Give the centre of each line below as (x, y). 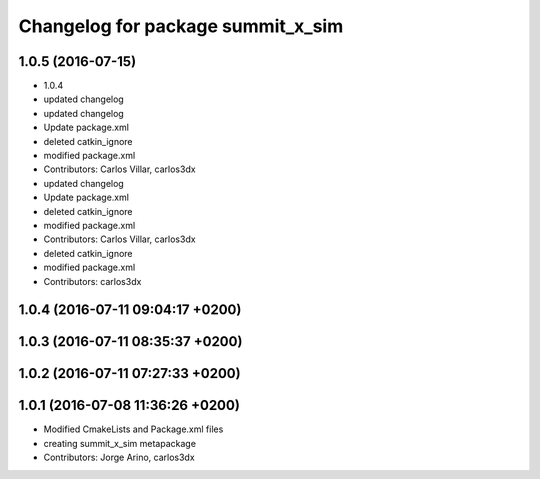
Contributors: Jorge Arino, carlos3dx (119, 457)
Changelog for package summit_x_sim (181, 26)
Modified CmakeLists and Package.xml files (133, 429)
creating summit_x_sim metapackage (120, 443)
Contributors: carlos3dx (92, 281)
